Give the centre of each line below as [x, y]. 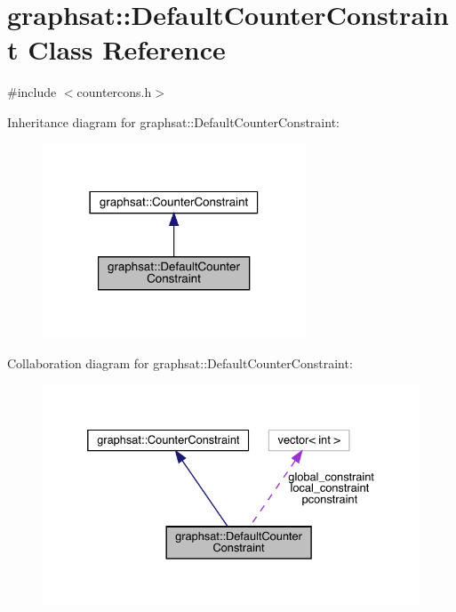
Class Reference [127, 49]
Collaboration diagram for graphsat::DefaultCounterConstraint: [180, 362]
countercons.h [114, 92]
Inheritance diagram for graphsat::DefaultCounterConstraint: [173, 121]
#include [32, 92]
